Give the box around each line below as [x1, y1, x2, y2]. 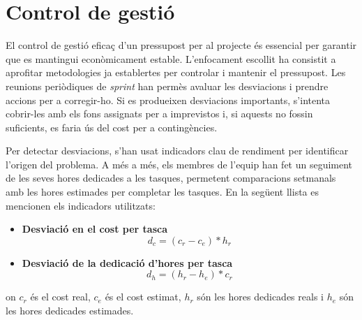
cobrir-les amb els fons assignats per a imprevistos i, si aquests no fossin [6, 106, 313, 121]
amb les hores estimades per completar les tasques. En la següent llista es [6, 184, 319, 199]
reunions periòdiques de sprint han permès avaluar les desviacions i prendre [6, 78, 329, 93]
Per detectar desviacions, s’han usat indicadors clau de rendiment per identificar [6, 143, 349, 158]
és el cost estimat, [105, 289, 181, 304]
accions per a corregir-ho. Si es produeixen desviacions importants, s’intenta [6, 92, 331, 107]
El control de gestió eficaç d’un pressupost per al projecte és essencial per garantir [6, 38, 357, 52]
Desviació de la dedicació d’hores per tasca [22, 255, 233, 270]
